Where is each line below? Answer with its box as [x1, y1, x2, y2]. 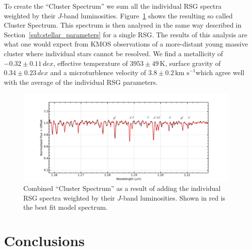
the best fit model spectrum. [23, 202, 108, 212]
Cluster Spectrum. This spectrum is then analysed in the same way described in [4, 20, 242, 30]
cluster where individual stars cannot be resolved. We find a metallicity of [4, 48, 223, 58]
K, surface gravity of [159, 58, 221, 68]
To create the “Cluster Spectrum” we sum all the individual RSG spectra [4, 1, 222, 11]
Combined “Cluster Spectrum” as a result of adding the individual [23, 183, 221, 193]
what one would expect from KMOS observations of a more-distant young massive [4, 39, 248, 49]
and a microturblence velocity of [50, 67, 146, 78]
